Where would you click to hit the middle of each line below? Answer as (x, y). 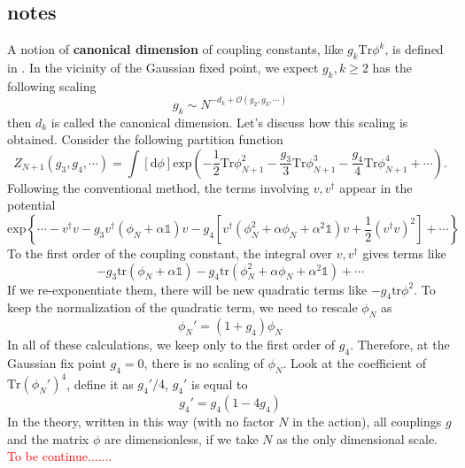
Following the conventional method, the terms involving (158, 187)
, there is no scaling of (204, 362)
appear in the (376, 187)
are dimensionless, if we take (181, 438)
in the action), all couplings (367, 422)
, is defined (414, 49)
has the (392, 67)
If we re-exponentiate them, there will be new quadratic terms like (187, 289)
